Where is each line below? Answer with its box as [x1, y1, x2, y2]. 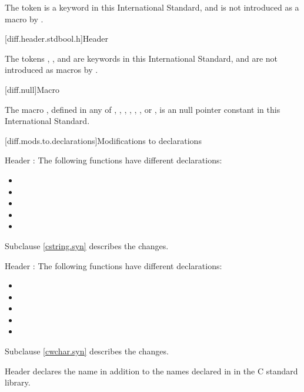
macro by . [5, 12, 44, 25]
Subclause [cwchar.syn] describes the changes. [5, 345, 169, 357]
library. [5, 376, 31, 388]
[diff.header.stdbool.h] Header [5, 32, 108, 45]
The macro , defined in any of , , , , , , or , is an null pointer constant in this [5, 103, 280, 115]
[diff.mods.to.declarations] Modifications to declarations [5, 134, 202, 146]
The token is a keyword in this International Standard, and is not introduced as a [5, 1, 299, 13]
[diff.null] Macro [5, 83, 60, 95]
